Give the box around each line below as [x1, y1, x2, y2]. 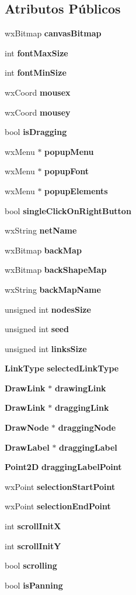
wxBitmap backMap [5, 244, 82, 256]
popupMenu [44, 145, 94, 157]
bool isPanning [5, 579, 63, 591]
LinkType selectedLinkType [5, 362, 119, 374]
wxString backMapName [5, 283, 101, 295]
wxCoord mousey [5, 106, 71, 118]
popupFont [44, 165, 89, 177]
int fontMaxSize [5, 46, 68, 59]
